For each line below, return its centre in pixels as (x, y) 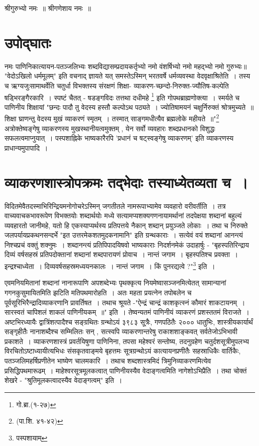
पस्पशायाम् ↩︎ (32, 438)
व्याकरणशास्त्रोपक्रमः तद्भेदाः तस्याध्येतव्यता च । (126, 182)
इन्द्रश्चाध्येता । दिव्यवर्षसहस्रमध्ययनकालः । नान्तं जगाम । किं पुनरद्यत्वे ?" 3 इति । (110, 265)
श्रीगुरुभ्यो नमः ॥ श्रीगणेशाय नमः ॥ (48, 8)
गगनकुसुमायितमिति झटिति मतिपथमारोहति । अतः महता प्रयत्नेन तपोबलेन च (98, 292)
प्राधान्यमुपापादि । (26, 147)
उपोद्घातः (28, 42)
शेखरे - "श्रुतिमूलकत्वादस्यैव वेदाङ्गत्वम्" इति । (63, 380)
